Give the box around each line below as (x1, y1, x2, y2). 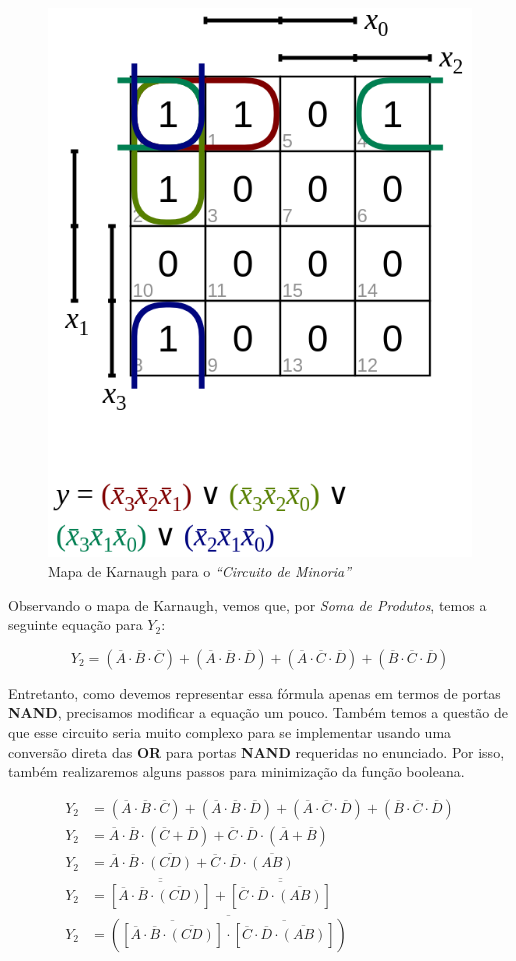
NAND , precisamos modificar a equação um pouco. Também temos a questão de (8, 702, 508, 723)
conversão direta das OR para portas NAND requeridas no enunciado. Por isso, (8, 741, 505, 762)
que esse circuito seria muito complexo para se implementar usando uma (8, 722, 452, 743)
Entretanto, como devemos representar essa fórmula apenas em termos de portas (8, 682, 501, 703)
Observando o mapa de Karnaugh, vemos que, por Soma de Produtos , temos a (8, 594, 487, 615)
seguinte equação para (8, 614, 143, 635)
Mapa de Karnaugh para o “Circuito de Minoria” (48, 561, 352, 582)
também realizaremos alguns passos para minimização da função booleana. (8, 761, 465, 782)
